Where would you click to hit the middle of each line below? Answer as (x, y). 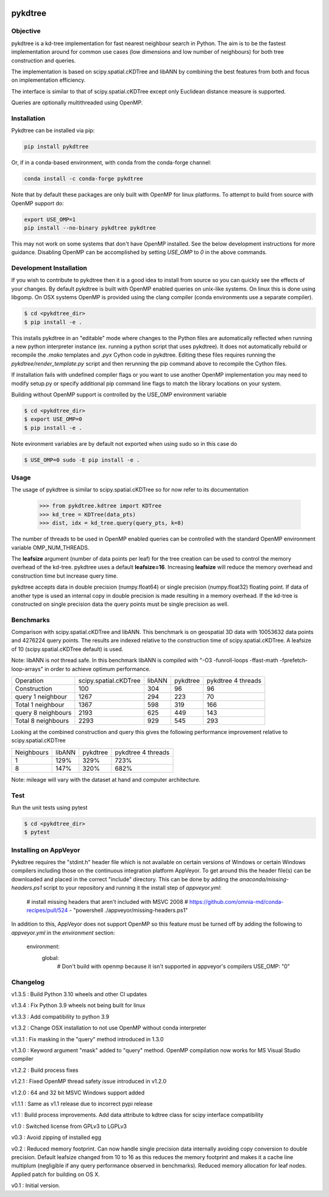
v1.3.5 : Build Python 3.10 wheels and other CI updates (79, 994)
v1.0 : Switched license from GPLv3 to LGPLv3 (69, 1126)
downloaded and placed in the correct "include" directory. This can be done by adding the (125, 879)
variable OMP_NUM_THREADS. (50, 547)
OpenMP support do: (37, 203)
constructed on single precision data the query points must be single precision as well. (120, 604)
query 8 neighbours (43, 713)
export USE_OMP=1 (50, 219)
